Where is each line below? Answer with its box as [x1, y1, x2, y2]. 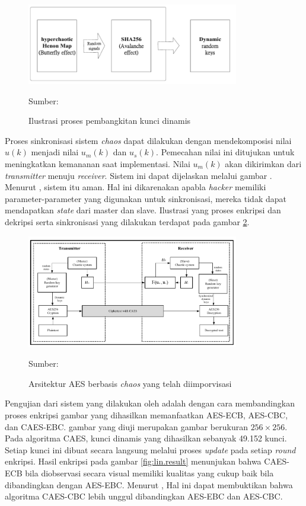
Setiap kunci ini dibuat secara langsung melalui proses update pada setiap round [5, 443, 296, 456]
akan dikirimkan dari [225, 158, 302, 170]
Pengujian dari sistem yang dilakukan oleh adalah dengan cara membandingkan [5, 397, 295, 409]
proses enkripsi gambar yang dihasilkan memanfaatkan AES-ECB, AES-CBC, [5, 409, 288, 421]
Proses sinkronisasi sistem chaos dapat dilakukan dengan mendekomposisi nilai [5, 134, 292, 146]
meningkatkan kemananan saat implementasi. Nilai [5, 158, 190, 170]
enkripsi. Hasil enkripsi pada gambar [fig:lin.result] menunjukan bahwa [5, 455, 262, 467]
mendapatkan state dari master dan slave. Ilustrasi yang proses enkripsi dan [5, 204, 281, 216]
